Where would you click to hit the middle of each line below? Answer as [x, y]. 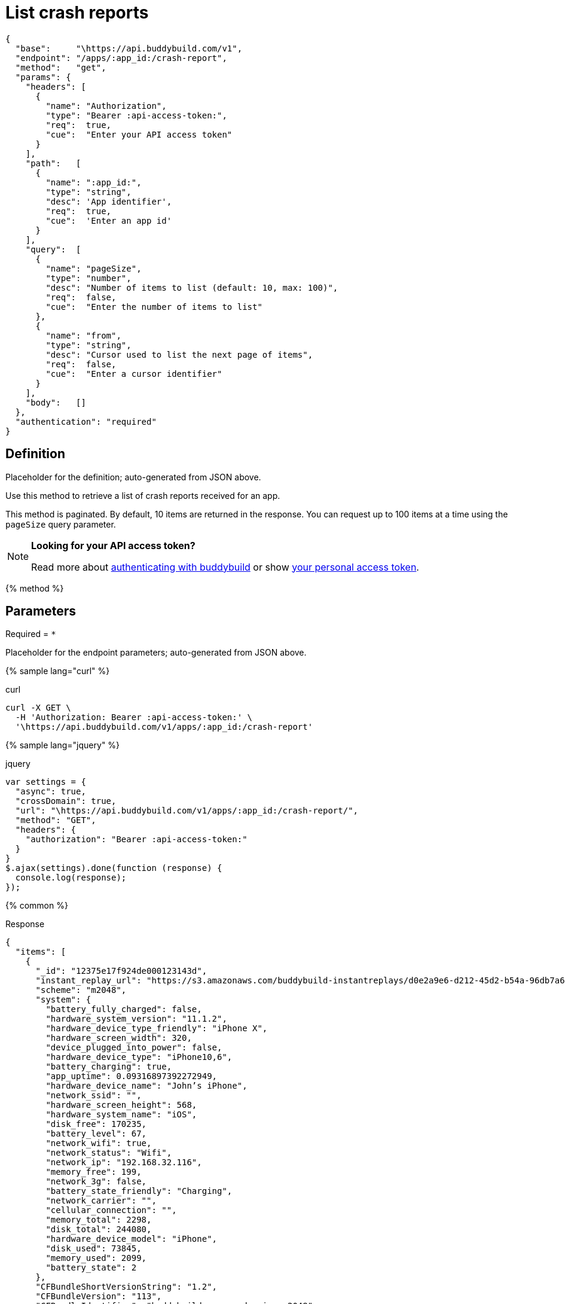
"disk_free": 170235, [96, 1124]
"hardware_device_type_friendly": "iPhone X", [157, 1029]
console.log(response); [71, 878]
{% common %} [37, 906]
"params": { [43, 77]
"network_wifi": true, [99, 1143]
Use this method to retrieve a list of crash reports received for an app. [143, 495]
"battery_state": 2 [91, 1268]
